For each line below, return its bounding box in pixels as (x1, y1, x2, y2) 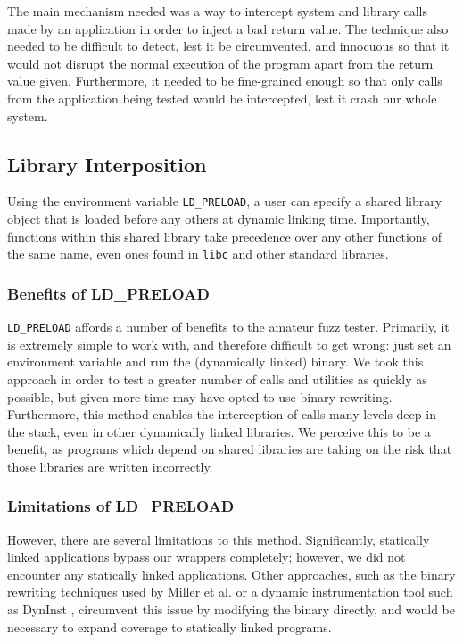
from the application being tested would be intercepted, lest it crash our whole (7, 88, 437, 107)
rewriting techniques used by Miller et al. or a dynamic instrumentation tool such (7, 582, 453, 601)
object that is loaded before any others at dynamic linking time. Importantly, (7, 210, 430, 228)
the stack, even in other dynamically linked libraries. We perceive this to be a (7, 422, 431, 440)
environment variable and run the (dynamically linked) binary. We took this (7, 352, 424, 371)
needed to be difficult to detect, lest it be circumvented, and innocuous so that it (7, 37, 450, 55)
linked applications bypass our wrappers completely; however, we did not (7, 547, 406, 566)
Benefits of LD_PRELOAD (7, 282, 210, 304)
